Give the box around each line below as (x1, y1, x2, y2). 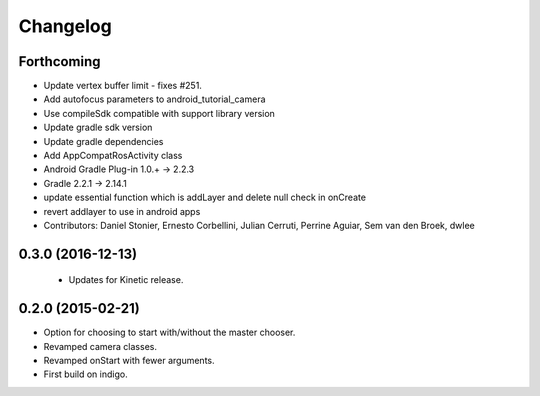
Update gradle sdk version (43, 121, 153, 134)
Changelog (18, 15, 112, 37)
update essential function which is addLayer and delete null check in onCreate (43, 191, 367, 204)
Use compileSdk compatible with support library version (43, 107, 275, 119)
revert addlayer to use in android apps (43, 205, 201, 217)
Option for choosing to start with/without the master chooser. (43, 326, 296, 339)
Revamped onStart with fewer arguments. (43, 355, 215, 367)
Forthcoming (18, 53, 101, 70)
